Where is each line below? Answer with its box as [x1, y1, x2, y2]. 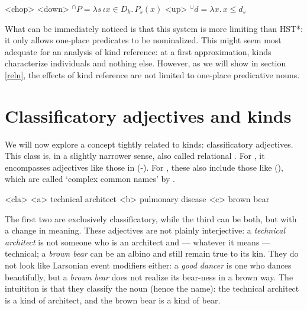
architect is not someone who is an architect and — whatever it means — [5, 235, 271, 248]
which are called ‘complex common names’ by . [5, 172, 175, 185]
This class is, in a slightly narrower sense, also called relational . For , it [5, 149, 265, 162]
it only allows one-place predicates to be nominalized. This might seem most [5, 34, 282, 46]
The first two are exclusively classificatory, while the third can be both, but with [5, 212, 297, 225]
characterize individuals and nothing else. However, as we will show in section [5, 57, 286, 69]
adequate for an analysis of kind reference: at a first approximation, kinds [5, 45, 272, 57]
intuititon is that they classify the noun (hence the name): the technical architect [5, 282, 299, 295]
